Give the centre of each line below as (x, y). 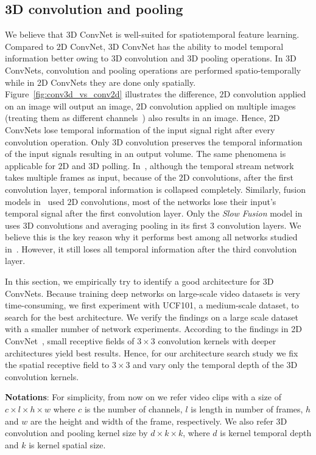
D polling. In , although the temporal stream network (193, 165)
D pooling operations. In (237, 58)
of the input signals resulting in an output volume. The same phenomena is (146, 154)
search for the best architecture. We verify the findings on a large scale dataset (152, 317)
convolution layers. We (259, 225)
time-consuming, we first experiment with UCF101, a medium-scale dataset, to (152, 305)
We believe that (34, 34)
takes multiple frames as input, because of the (91, 177)
